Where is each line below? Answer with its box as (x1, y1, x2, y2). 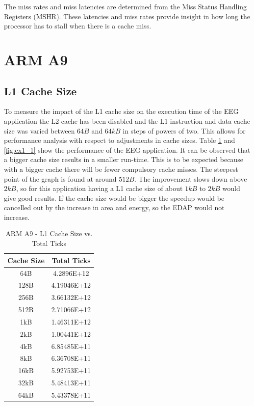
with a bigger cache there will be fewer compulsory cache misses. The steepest (4, 163, 238, 174)
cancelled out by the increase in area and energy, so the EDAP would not (4, 202, 225, 213)
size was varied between (4, 125, 75, 135)
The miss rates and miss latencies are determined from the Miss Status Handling (4, 1, 247, 11)
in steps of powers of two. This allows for (123, 125, 246, 135)
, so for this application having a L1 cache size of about (16, 183, 183, 193)
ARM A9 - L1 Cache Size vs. (5, 228, 93, 239)
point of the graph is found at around (4, 173, 117, 184)
